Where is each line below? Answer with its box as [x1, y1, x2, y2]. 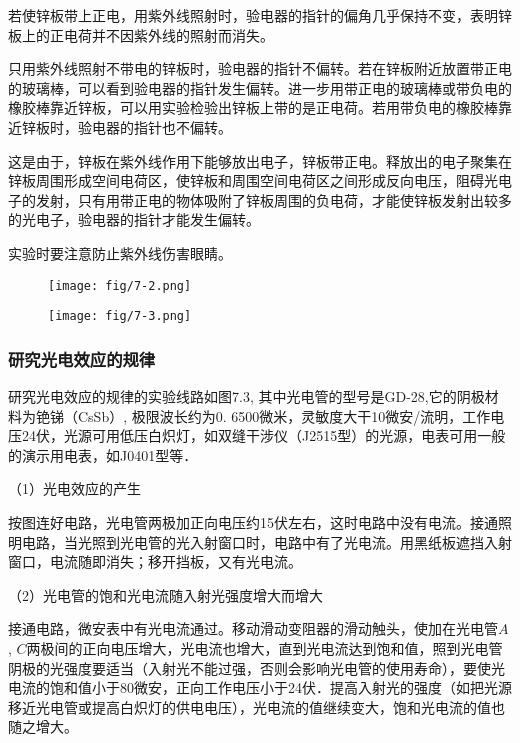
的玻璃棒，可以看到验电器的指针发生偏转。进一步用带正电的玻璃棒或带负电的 [8, 77, 512, 98]
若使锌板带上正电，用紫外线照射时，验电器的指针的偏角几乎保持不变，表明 [8, 5, 498, 25]
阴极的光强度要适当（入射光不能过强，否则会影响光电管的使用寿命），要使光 [8, 657, 505, 678]
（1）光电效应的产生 [8, 478, 141, 499]
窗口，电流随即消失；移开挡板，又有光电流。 [8, 551, 302, 572]
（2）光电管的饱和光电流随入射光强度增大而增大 [8, 584, 323, 605]
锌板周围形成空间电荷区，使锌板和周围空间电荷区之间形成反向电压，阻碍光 [8, 170, 498, 191]
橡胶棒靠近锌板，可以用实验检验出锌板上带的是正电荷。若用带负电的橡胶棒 [8, 97, 498, 118]
